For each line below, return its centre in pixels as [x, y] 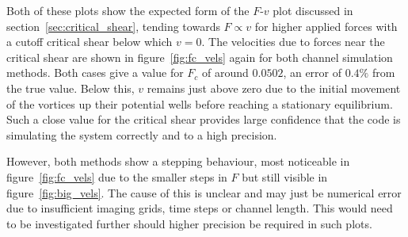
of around [225, 73]
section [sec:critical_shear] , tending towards [113, 26]
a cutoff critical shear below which [90, 42]
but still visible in [285, 176]
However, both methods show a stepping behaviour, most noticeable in [178, 161]
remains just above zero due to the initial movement [274, 88]
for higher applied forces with [326, 26]
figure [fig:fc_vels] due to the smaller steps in [117, 176]
